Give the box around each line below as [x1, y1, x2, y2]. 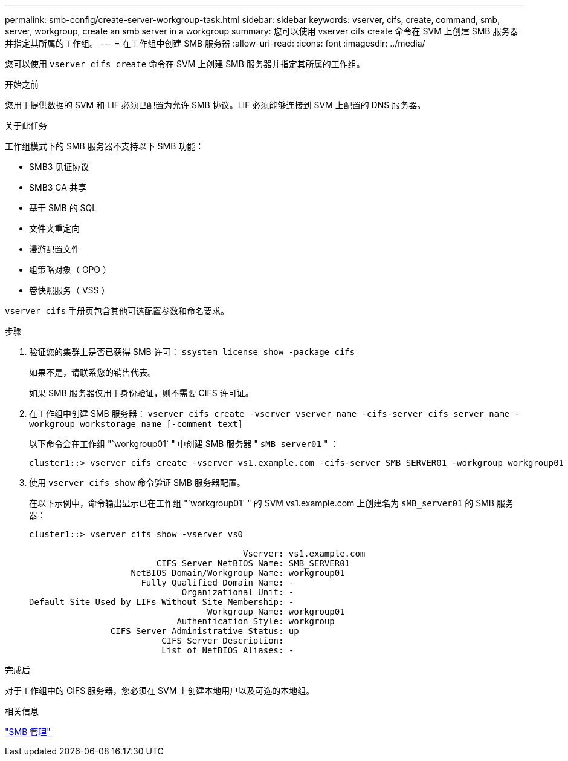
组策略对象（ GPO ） [29, 264, 111, 275]
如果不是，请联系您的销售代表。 [29, 367, 156, 377]
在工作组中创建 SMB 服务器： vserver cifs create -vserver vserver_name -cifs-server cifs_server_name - [29, 408, 520, 419]
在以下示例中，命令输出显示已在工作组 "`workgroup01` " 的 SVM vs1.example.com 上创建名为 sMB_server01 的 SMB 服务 [29, 498, 514, 508]
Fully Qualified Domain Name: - [141, 578, 294, 587]
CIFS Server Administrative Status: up [110, 626, 299, 636]
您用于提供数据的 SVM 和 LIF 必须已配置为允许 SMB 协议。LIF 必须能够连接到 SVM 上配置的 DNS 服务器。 [5, 100, 426, 110]
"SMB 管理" [5, 727, 51, 737]
